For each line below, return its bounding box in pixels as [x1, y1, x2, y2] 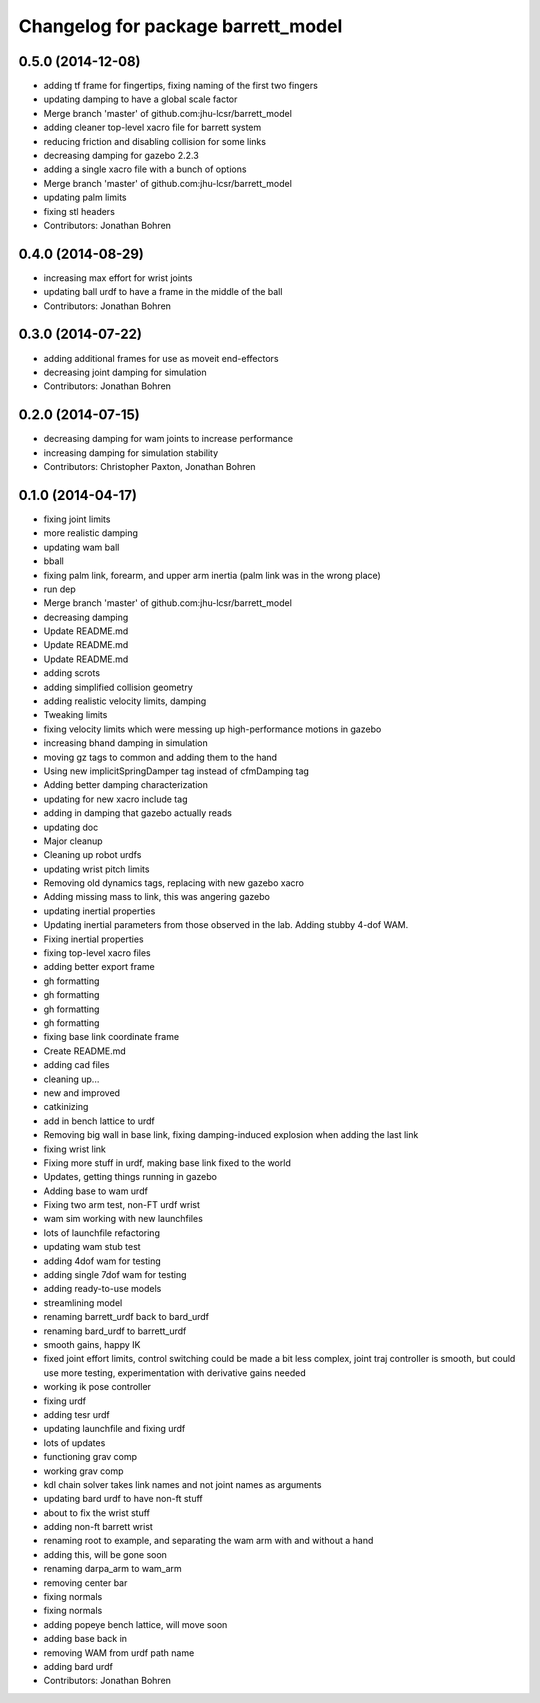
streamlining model [43, 1296, 123, 1309]
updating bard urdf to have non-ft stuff [43, 1493, 204, 1505]
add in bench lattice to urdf [43, 1115, 155, 1127]
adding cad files [43, 1059, 110, 1071]
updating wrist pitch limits [43, 863, 150, 875]
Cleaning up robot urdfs [43, 849, 142, 861]
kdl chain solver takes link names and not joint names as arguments [43, 1478, 322, 1490]
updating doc [43, 821, 99, 833]
